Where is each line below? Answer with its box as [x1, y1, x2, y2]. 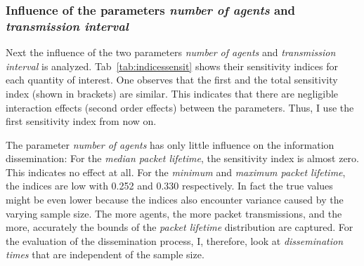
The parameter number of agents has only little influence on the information [6, 137, 334, 152]
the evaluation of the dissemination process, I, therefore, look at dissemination [6, 233, 344, 248]
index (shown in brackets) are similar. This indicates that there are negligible [6, 86, 339, 100]
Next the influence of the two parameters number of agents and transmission [6, 45, 336, 60]
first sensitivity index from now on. [6, 114, 157, 128]
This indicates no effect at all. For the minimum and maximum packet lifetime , [6, 164, 346, 179]
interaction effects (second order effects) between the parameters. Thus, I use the [6, 100, 354, 114]
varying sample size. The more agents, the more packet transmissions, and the [6, 206, 342, 220]
